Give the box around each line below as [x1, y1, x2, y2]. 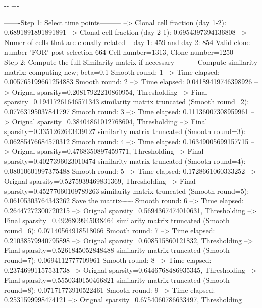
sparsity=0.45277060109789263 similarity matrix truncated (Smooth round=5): [4, 185, 249, 196]
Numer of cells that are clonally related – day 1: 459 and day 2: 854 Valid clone [4, 36, 250, 47]
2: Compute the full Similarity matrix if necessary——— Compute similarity [20, 56, 258, 67]
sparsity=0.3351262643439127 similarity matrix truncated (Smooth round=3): [4, 126, 246, 137]
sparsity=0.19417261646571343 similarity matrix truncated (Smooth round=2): [4, 96, 249, 107]
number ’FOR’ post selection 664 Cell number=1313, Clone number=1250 [4, 47, 234, 57]
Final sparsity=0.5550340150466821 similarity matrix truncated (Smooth [4, 275, 230, 285]
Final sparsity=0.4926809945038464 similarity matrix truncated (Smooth [4, 215, 230, 226]
